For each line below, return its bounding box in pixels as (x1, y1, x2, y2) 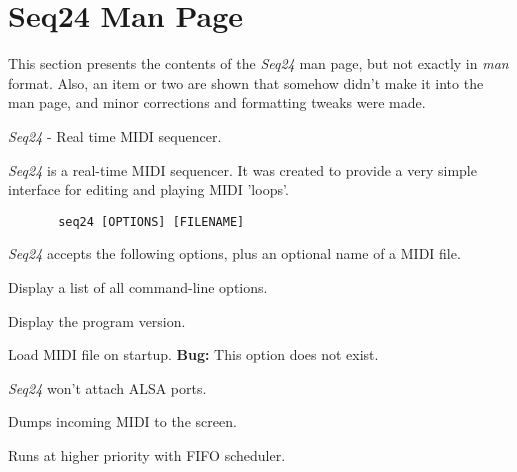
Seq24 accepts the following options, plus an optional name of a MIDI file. (8, 243, 461, 264)
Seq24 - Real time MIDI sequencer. (8, 125, 222, 146)
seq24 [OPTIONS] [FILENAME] (58, 214, 245, 229)
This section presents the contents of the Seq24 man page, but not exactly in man (8, 53, 509, 74)
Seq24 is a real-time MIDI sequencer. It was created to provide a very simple (8, 159, 477, 180)
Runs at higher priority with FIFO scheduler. (8, 444, 286, 465)
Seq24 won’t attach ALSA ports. (8, 377, 207, 398)
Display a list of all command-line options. (8, 276, 268, 297)
